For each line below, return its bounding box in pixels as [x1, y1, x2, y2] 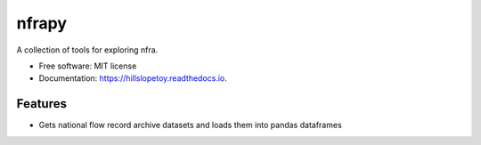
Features [16, 96, 67, 111]
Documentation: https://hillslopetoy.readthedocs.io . [38, 73, 227, 84]
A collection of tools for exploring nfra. [16, 44, 159, 55]
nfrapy [16, 13, 67, 33]
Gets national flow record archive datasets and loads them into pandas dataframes [38, 120, 342, 131]
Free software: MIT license [38, 60, 137, 71]
